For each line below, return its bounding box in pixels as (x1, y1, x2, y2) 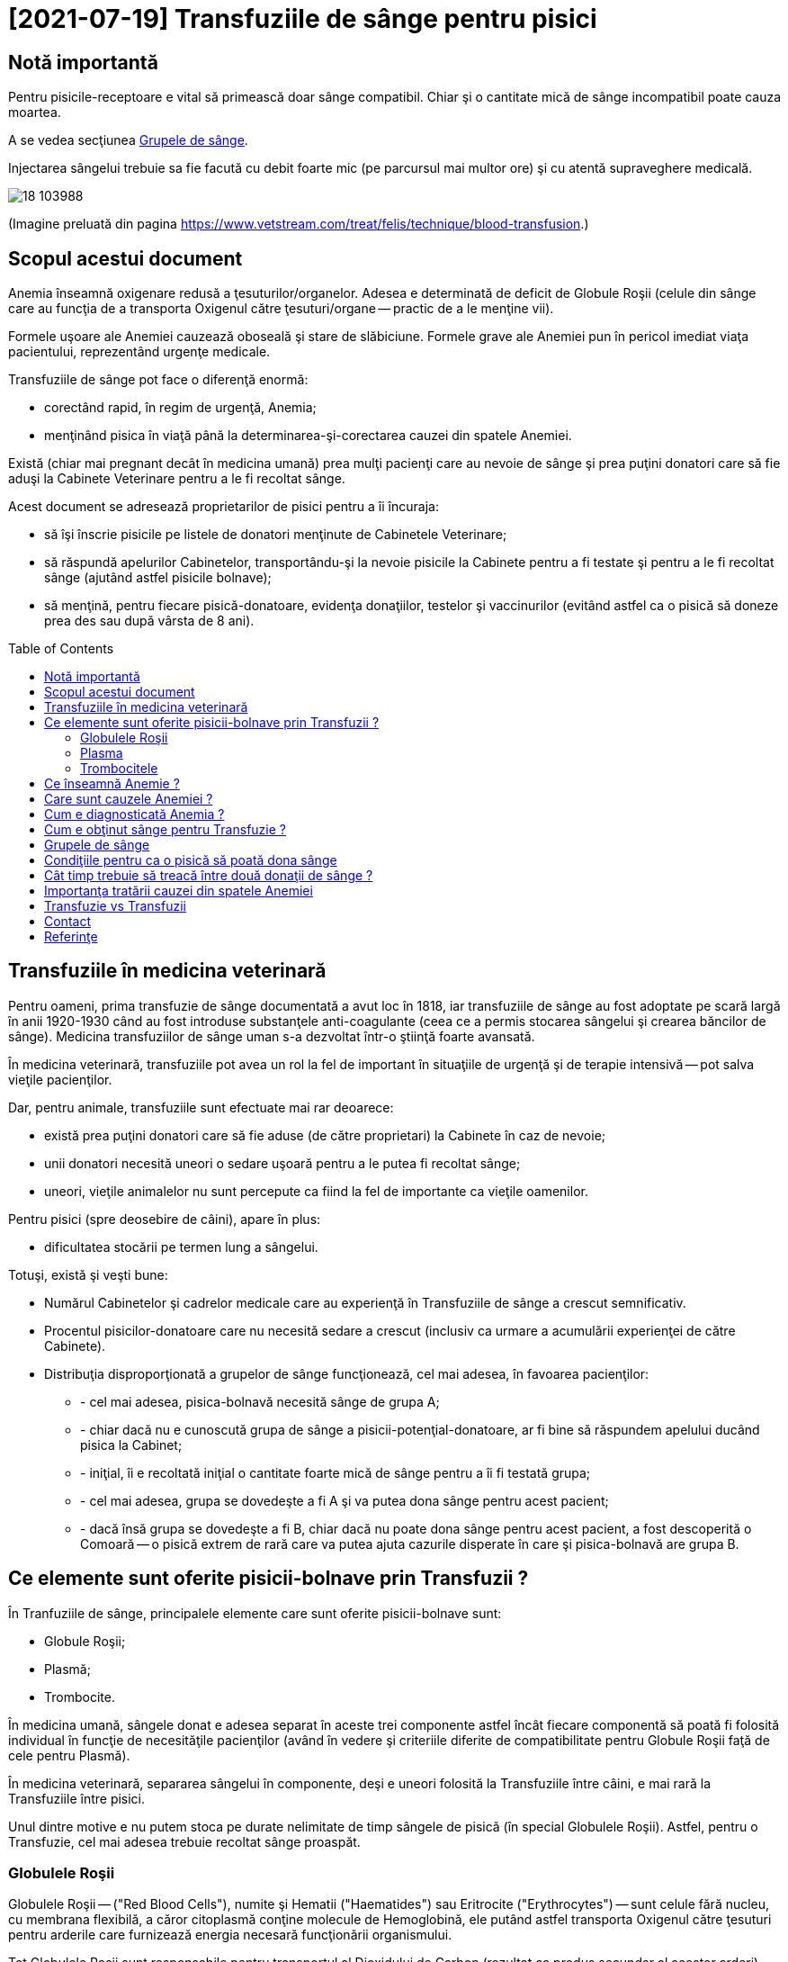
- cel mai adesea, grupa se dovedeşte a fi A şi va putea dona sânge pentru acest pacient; (80, 1492, 609, 1508)
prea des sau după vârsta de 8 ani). (44, 613, 255, 629)
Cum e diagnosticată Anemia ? (44, 806, 225, 823)
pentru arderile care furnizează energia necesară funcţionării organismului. (8, 1927, 452, 1943)
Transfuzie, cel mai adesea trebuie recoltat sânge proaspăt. (8, 1833, 361, 1849)
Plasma (80, 745, 123, 761)
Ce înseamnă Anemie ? (44, 776, 180, 792)
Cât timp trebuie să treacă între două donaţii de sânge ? (44, 868, 373, 884)
